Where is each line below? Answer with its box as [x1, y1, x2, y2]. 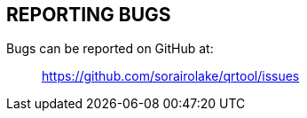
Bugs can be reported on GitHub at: [6, 41, 214, 57]
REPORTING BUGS [6, 4, 171, 26]
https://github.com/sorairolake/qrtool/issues [42, 68, 300, 84]
